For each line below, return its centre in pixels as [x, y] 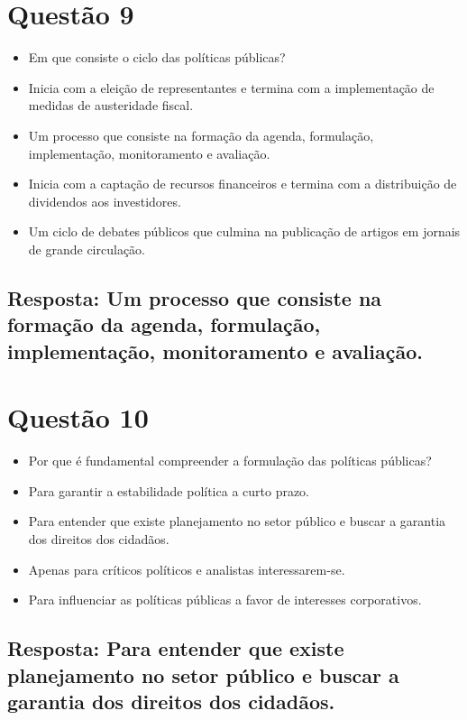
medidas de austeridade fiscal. [111, 105]
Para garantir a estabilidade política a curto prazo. [169, 490]
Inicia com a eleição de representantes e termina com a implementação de [231, 87]
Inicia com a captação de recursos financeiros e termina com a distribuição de [243, 184]
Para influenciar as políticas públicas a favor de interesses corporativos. [225, 600]
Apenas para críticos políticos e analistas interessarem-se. [187, 569]
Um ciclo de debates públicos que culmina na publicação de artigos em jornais [244, 231]
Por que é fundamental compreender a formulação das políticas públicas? [230, 461]
